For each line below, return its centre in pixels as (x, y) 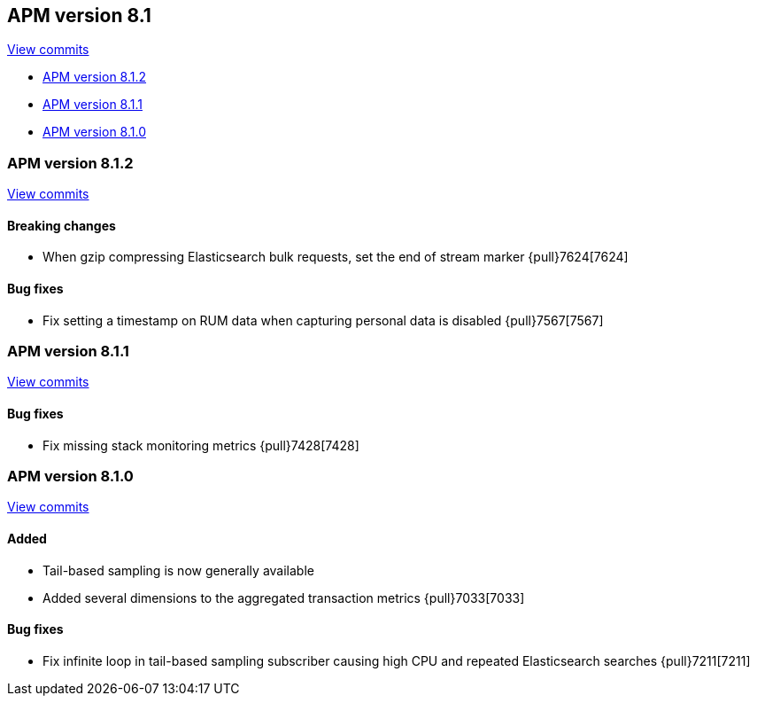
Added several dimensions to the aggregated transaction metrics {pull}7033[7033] (284, 598)
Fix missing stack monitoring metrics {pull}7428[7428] (201, 445)
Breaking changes (62, 225)
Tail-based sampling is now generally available (178, 570)
